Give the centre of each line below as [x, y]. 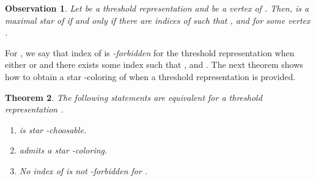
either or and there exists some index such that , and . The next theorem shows [154, 65]
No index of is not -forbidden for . [83, 170]
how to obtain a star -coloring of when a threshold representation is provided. [150, 76]
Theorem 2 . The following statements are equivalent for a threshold [134, 97]
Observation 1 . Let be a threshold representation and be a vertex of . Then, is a [157, 8]
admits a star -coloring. [63, 150]
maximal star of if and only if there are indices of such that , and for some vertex [158, 20]
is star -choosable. [53, 129]
